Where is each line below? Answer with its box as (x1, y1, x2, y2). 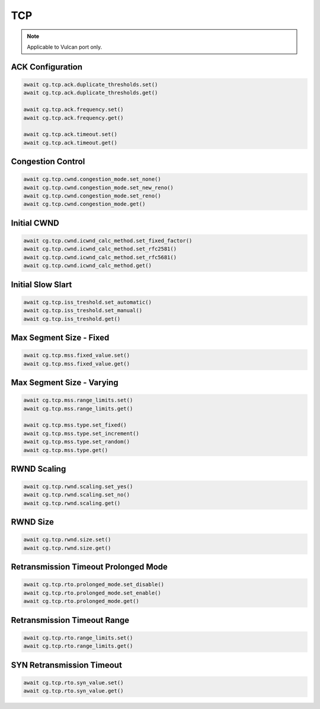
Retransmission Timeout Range (11, 615, 130, 625)
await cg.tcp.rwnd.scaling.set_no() (23, 491, 130, 498)
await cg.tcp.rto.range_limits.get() (23, 643, 133, 650)
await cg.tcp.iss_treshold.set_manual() (23, 307, 142, 314)
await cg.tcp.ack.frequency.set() (23, 106, 124, 113)
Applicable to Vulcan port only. (27, 43, 103, 50)
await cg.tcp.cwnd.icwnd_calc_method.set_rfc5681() (23, 254, 177, 260)
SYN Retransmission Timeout (11, 660, 123, 670)
